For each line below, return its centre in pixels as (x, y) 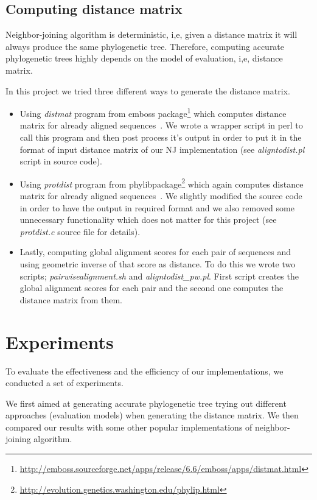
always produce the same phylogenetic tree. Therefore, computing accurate (145, 46)
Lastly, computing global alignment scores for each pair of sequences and (155, 252)
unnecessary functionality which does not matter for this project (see (148, 220)
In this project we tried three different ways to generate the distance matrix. (148, 90)
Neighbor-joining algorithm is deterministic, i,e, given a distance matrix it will (152, 34)
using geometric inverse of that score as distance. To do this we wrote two (158, 264)
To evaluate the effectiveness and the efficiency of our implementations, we (145, 371)
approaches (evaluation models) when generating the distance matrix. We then (152, 415)
